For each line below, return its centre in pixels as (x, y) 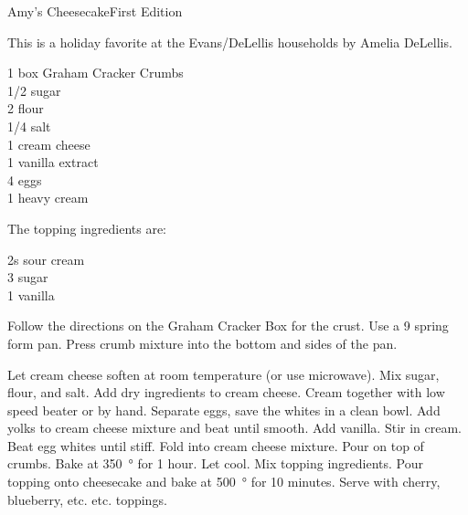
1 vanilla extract (53, 162)
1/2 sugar (34, 90)
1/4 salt (29, 126)
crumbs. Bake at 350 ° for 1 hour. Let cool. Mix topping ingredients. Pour (215, 463)
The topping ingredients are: (87, 228)
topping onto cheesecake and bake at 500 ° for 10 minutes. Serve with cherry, (224, 482)
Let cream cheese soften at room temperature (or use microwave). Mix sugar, (223, 374)
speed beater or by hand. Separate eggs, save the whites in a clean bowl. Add (224, 410)
